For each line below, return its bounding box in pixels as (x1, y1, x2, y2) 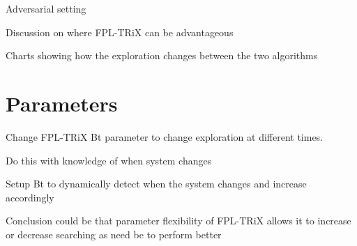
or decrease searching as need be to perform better (6, 226, 222, 241)
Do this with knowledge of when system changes (6, 153, 212, 167)
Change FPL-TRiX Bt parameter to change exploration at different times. (6, 129, 324, 144)
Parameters (6, 89, 118, 117)
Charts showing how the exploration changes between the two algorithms (6, 48, 318, 63)
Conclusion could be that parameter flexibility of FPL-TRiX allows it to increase (6, 213, 351, 228)
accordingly (6, 190, 54, 204)
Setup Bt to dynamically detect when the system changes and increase (6, 176, 307, 191)
